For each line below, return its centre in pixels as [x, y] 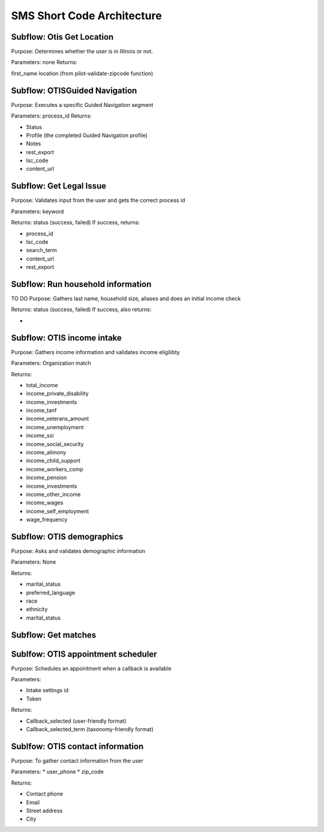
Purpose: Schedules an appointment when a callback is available [91, 668]
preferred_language [50, 592]
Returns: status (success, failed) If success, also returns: [81, 310]
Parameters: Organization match [51, 363]
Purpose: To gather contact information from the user [77, 761]
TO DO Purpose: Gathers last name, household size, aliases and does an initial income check [126, 299]
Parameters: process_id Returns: [52, 116]
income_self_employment [58, 511]
